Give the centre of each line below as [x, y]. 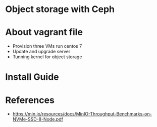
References [30, 100]
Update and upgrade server [41, 52]
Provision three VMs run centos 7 [47, 46]
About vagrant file [44, 32]
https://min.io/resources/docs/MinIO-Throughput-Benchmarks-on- [82, 114]
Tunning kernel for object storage [47, 57]
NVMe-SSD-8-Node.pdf [38, 119]
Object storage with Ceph [60, 9]
